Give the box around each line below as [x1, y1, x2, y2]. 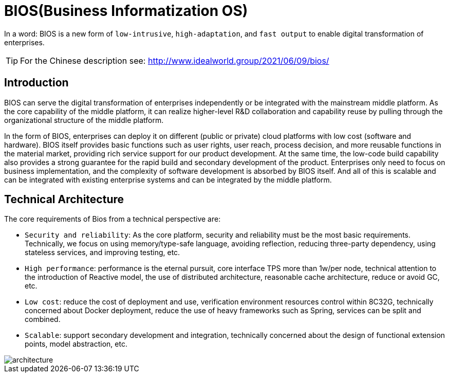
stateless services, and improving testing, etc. [25, 248, 180, 257]
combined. [25, 315, 61, 324]
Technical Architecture [4, 193, 124, 206]
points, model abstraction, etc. [25, 339, 127, 349]
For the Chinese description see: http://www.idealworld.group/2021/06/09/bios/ [20, 55, 329, 66]
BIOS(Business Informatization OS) [4, 2, 248, 20]
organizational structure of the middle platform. [4, 115, 164, 124]
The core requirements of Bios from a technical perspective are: [4, 214, 221, 224]
